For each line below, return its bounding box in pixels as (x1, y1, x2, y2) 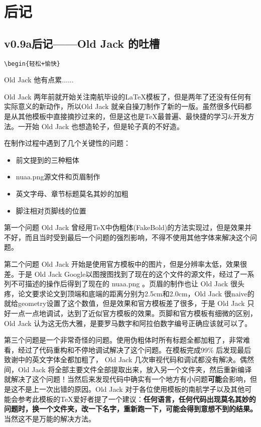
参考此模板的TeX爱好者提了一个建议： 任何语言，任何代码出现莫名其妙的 (18, 393, 256, 404)
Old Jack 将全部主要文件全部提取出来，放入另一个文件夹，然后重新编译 (18, 364, 252, 374)
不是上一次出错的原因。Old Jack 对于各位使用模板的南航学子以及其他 (18, 384, 245, 394)
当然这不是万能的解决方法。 (4, 413, 95, 423)
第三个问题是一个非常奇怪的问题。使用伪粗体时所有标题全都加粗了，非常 (4, 335, 243, 345)
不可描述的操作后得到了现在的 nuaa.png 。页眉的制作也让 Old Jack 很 (11, 278, 237, 289)
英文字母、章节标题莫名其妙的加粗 (16, 188, 128, 198)
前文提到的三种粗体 (16, 154, 79, 165)
